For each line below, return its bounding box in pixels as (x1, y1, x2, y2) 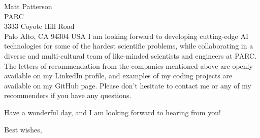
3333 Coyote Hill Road (4, 21, 75, 31)
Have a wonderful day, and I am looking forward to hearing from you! (4, 107, 221, 117)
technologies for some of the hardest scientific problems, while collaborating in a (4, 40, 253, 51)
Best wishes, (4, 124, 42, 134)
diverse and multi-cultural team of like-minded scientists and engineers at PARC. (4, 50, 257, 61)
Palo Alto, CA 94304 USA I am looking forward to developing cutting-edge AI (4, 30, 248, 41)
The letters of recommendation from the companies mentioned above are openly (4, 60, 253, 71)
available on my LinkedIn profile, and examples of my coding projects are (4, 70, 233, 81)
